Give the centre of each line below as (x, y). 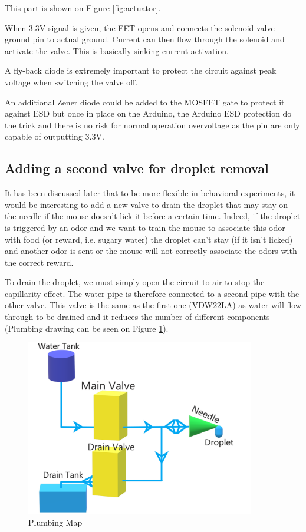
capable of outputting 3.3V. (55, 136)
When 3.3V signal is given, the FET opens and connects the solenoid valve (140, 27)
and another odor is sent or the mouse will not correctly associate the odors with (151, 251)
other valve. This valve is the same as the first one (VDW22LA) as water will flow (153, 305)
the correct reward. (39, 262)
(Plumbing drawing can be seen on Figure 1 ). (87, 328)
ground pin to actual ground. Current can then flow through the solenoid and (145, 39)
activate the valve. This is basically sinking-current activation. (117, 50)
